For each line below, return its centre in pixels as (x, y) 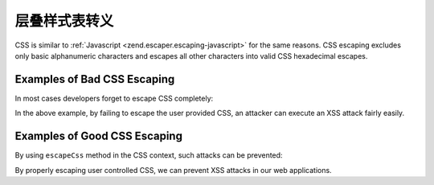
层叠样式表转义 (64, 21)
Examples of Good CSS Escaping (98, 136)
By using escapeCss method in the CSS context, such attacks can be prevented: (149, 155)
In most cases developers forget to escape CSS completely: (114, 98)
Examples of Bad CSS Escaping (95, 79)
